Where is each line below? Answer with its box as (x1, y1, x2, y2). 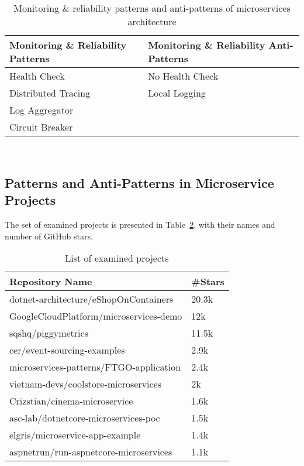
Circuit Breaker (9, 120, 73, 133)
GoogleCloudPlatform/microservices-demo (9, 309, 182, 323)
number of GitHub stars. (5, 229, 93, 242)
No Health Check (148, 69, 219, 83)
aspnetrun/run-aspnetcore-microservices (9, 445, 172, 459)
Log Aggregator (9, 103, 74, 117)
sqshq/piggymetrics (9, 326, 88, 340)
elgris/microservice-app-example (9, 428, 141, 442)
